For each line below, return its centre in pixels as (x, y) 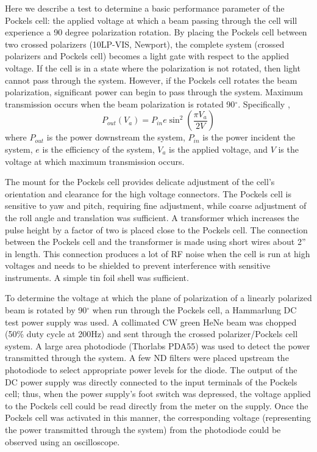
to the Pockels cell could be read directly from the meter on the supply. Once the (157, 405)
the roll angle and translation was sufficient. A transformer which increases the (152, 217)
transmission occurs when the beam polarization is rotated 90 (120, 104)
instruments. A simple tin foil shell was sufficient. (97, 277)
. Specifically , (264, 104)
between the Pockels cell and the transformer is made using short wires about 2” (155, 242)
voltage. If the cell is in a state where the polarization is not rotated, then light (153, 67)
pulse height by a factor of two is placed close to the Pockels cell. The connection (156, 229)
